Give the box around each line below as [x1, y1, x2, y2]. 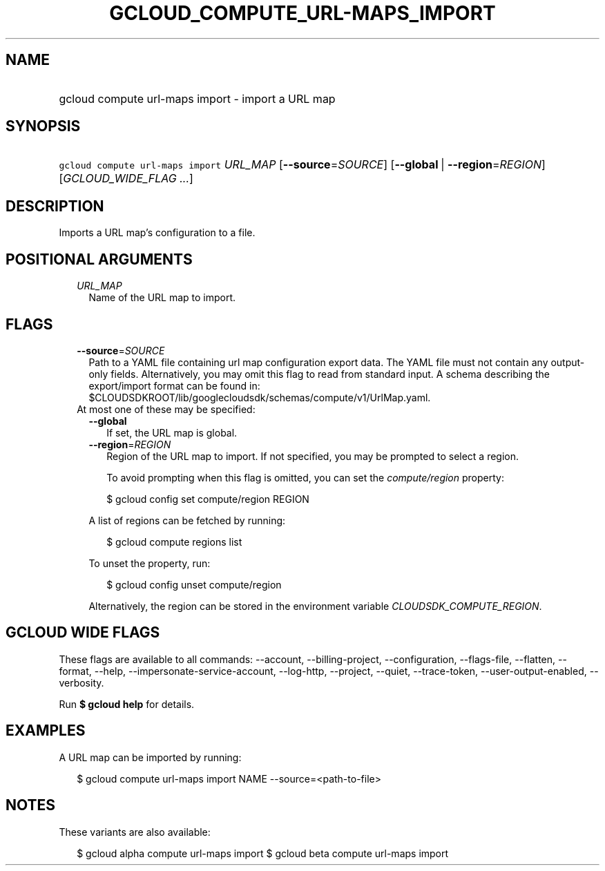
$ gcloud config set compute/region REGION [106, 492, 309, 505]
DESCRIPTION [6, 197, 104, 215]
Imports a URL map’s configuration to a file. [59, 227, 256, 239]
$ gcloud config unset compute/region [106, 578, 282, 591]
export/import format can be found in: [88, 379, 260, 392]
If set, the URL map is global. [106, 426, 238, 439]
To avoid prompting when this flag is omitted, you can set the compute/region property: [106, 471, 504, 484]
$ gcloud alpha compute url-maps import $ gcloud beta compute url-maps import [77, 847, 449, 859]
